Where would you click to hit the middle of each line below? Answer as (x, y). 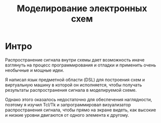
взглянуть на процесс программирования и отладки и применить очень (80, 65)
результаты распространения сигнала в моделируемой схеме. (71, 90)
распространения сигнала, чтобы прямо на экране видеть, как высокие (80, 110)
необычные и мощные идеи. (35, 70)
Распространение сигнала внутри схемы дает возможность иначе (75, 60)
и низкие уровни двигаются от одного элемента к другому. (67, 115)
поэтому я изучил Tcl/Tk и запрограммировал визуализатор (68, 104)
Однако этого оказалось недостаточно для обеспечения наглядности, (79, 99)
